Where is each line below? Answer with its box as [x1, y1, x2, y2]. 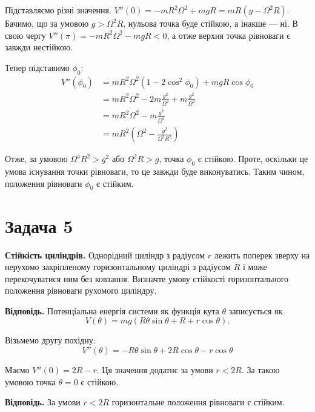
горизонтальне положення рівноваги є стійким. [111, 396, 285, 408]
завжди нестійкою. [5, 41, 73, 53]
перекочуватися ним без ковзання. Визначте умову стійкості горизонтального [5, 272, 289, 285]
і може [242, 260, 267, 273]
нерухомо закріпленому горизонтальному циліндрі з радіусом [5, 260, 231, 273]
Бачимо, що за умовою [5, 17, 89, 29]
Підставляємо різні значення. [5, 4, 111, 16]
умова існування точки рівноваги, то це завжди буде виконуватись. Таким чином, [5, 165, 305, 177]
